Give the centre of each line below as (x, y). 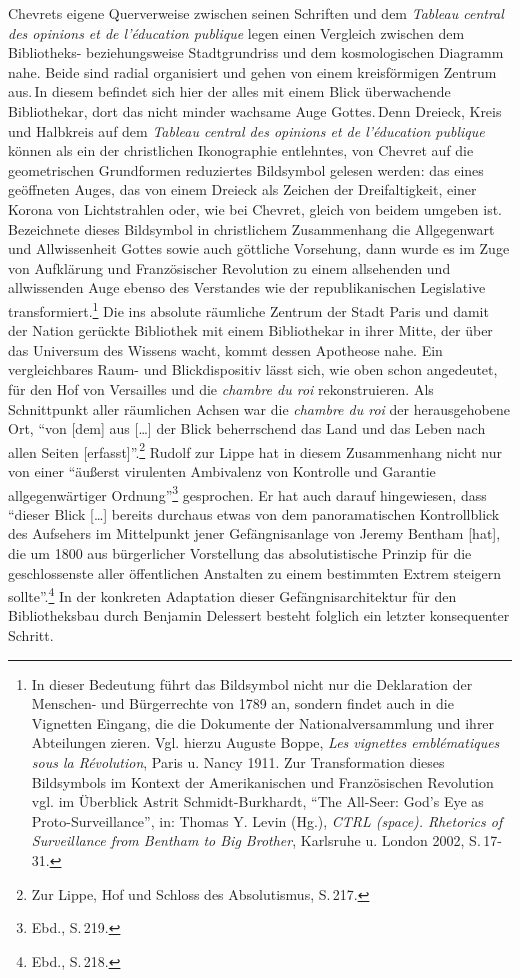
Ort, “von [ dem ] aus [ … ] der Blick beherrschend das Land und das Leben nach (247, 428)
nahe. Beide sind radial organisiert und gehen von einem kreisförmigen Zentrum (252, 71)
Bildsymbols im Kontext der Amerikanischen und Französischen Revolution (262, 781)
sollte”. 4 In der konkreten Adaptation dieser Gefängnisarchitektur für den (232, 594)
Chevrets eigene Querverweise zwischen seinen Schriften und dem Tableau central (256, 13)
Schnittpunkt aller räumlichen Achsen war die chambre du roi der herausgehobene (259, 408)
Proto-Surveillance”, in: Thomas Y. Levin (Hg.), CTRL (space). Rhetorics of (267, 820)
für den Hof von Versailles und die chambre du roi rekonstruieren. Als (221, 388)
